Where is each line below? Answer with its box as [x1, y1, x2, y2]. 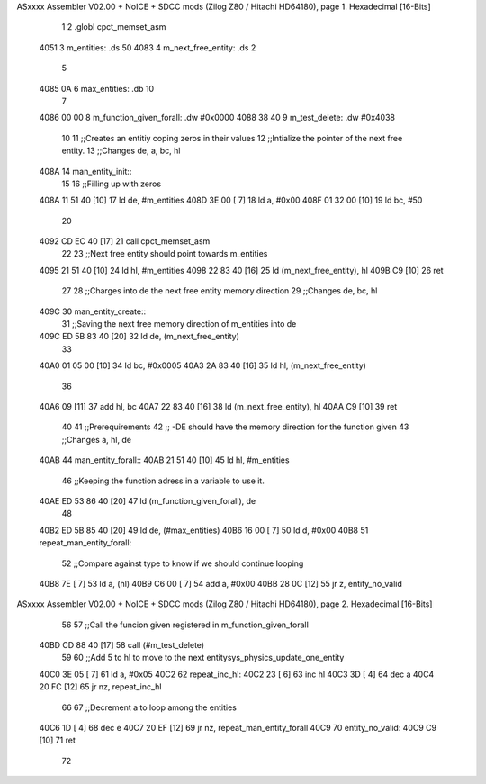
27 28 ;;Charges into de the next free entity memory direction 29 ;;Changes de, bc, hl [61, 285, 378, 296]
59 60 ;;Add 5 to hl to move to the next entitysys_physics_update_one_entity [61, 653, 345, 663]
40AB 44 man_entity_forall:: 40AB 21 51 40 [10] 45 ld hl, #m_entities [39, 455, 290, 465]
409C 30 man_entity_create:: [39, 306, 147, 317]
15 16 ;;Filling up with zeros [61, 178, 162, 189]
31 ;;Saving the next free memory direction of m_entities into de [61, 319, 297, 329]
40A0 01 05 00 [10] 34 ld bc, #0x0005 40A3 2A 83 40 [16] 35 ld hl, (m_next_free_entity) [39, 360, 366, 371]
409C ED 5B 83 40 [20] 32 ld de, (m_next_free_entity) [39, 331, 240, 342]
